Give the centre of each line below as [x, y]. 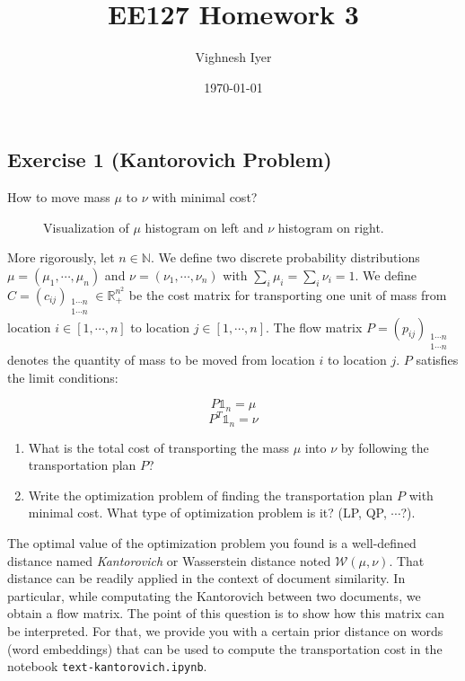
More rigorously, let [61, 257]
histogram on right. [331, 227]
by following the [385, 447]
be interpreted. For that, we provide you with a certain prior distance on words [225, 631]
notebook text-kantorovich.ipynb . [107, 666]
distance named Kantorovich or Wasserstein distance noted [169, 560]
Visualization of [86, 227]
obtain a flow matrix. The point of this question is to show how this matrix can [226, 613]
